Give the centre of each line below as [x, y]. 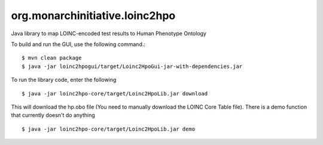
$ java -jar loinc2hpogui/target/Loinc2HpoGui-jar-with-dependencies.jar [132, 66]
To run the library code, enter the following [64, 80]
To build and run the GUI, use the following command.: [78, 44]
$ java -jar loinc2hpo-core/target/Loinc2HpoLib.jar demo [109, 129]
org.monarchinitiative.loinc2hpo [93, 16]
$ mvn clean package [52, 58]
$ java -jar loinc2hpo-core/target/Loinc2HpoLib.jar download [115, 93]
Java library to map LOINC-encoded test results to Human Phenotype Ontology [109, 33]
